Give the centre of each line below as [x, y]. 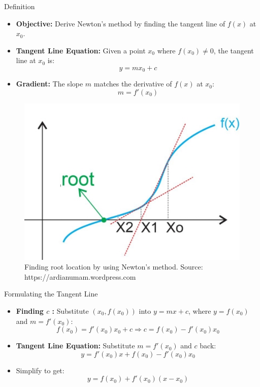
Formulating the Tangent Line [51, 294]
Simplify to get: [40, 370]
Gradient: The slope [50, 84]
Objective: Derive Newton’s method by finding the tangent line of [121, 23]
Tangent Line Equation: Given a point [81, 50]
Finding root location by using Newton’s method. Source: [114, 267]
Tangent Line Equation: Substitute [75, 346]
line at [26, 60]
